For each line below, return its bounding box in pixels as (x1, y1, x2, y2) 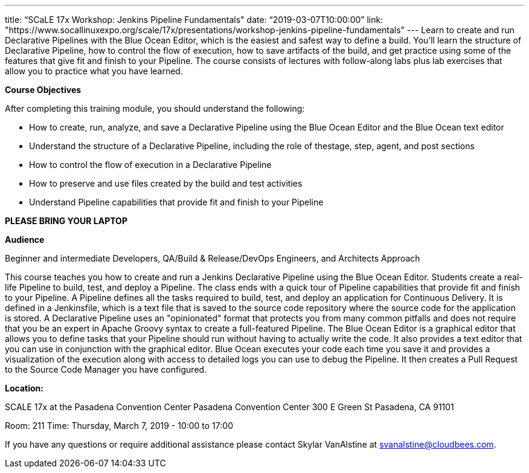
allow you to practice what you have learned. (5, 66, 183, 76)
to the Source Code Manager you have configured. (5, 364, 207, 375)
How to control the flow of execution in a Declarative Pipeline (29, 159, 272, 170)
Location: (5, 383, 43, 393)
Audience (5, 234, 45, 245)
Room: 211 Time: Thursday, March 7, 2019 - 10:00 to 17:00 (5, 420, 233, 431)
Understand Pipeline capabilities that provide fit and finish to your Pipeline (29, 197, 324, 207)
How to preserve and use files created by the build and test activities (29, 178, 303, 188)
